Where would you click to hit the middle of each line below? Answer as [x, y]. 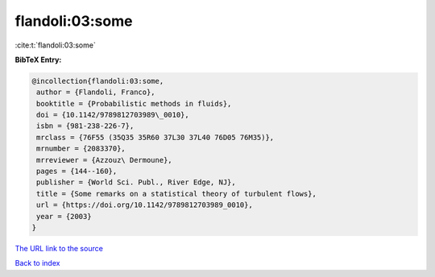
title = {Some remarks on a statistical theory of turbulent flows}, [177, 194]
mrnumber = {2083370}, [81, 149]
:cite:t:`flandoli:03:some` [55, 45]
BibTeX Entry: [38, 60]
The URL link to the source [59, 248]
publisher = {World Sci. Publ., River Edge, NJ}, [137, 182]
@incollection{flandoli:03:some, [98, 81]
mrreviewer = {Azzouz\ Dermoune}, [104, 160]
